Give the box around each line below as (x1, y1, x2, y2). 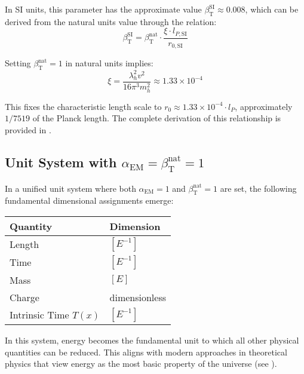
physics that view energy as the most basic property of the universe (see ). (5, 357, 277, 370)
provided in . (5, 123, 51, 136)
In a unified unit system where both (5, 182, 136, 194)
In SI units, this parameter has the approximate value (5, 3, 202, 15)
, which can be (245, 3, 299, 15)
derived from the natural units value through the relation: (5, 15, 217, 27)
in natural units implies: (65, 57, 153, 69)
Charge (10, 290, 39, 304)
